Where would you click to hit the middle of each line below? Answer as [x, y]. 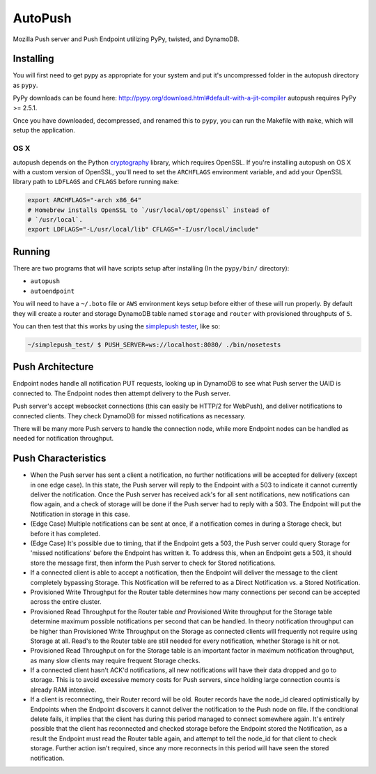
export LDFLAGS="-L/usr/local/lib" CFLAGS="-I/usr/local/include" [143, 229]
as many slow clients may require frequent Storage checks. [116, 660]
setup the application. [44, 130]
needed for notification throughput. [63, 439]
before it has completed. [65, 533]
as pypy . [25, 85]
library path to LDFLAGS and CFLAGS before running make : [96, 182]
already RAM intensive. [63, 690]
